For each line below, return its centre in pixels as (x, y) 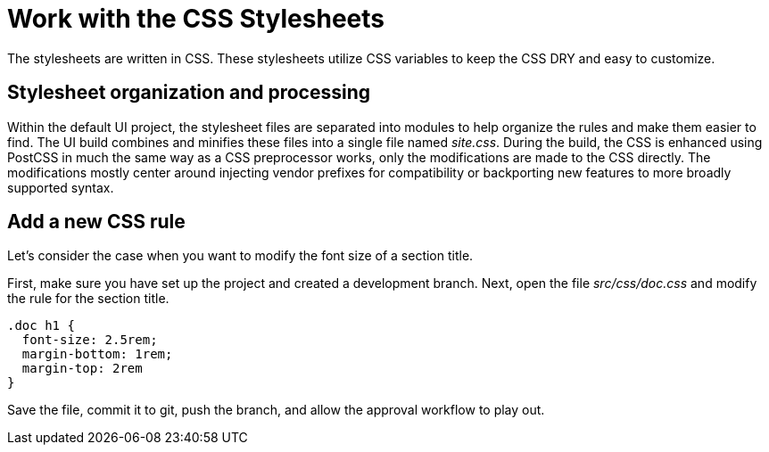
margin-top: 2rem (82, 369)
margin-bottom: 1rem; (97, 354)
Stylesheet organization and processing (189, 93)
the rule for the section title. (88, 299)
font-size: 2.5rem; (90, 340)
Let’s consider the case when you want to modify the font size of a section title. (240, 256)
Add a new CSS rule (96, 222)
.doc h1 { (41, 326)
